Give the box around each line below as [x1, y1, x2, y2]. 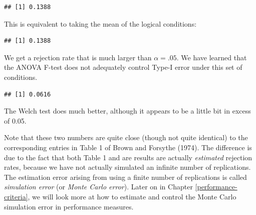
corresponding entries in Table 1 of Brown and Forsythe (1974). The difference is [4, 142, 252, 152]
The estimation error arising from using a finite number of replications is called [4, 171, 247, 182]
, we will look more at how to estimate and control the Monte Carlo [28, 191, 236, 201]
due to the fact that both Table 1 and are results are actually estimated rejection [4, 152, 252, 162]
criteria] [4, 191, 28, 201]
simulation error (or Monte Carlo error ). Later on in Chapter [4, 181, 193, 192]
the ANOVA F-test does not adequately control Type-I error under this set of [4, 62, 242, 72]
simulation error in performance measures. [4, 201, 134, 211]
